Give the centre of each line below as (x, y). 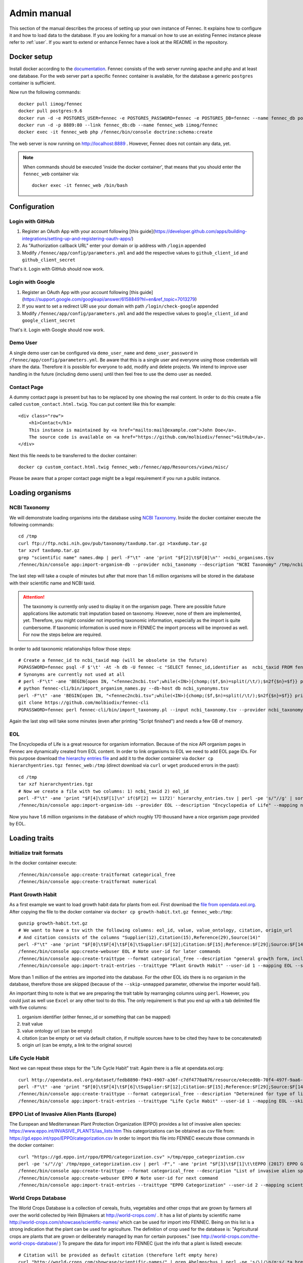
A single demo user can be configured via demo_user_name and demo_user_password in (104, 353)
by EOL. (18, 824)
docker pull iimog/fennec (50, 104)
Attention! (34, 597)
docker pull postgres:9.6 (50, 111)
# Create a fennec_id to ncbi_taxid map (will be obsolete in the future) (113, 660)
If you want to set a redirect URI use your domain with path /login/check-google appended (120, 306)
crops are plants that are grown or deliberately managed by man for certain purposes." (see (105, 1236)
